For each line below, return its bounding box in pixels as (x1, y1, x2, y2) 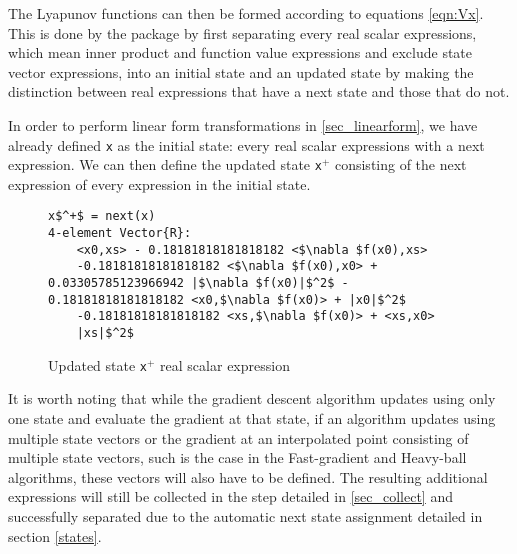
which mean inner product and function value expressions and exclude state (8, 42, 473, 63)
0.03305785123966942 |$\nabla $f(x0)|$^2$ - (48, 276, 349, 291)
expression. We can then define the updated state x (8, 154, 322, 175)
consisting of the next (334, 154, 467, 175)
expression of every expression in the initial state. (8, 173, 311, 194)
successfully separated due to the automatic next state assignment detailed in (8, 505, 483, 526)
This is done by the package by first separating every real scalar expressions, (8, 22, 477, 43)
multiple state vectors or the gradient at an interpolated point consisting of (8, 427, 469, 448)
